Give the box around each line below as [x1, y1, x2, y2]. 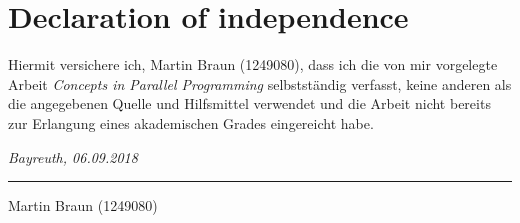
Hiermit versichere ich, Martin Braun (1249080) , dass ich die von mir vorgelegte [8, 54, 498, 75]
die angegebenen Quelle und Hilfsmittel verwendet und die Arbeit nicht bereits [8, 93, 491, 114]
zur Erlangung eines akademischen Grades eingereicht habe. [8, 112, 374, 133]
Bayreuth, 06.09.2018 [8, 146, 138, 167]
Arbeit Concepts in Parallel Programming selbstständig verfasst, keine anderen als [8, 73, 512, 94]
